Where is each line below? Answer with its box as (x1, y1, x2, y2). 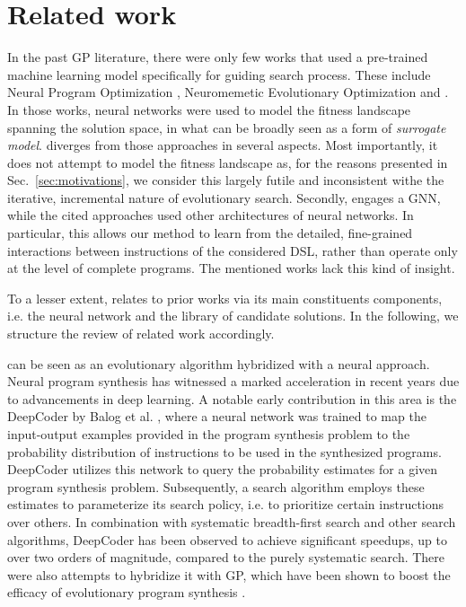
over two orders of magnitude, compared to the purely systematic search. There (7, 548, 445, 567)
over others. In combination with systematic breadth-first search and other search (7, 512, 456, 531)
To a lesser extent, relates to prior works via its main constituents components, (7, 288, 443, 307)
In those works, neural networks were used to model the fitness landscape (7, 100, 411, 119)
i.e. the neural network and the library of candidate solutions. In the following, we (7, 306, 459, 325)
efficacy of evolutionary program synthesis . (7, 583, 246, 602)
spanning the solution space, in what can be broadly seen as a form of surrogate (7, 118, 446, 136)
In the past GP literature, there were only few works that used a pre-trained (7, 48, 428, 66)
